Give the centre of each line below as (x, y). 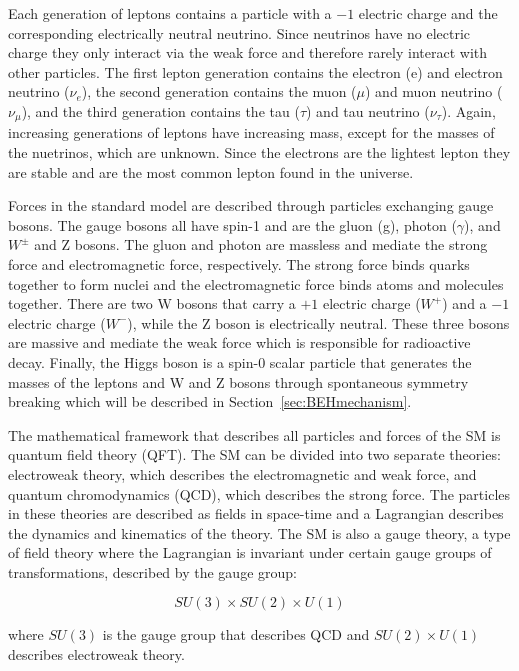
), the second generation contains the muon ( (219, 91)
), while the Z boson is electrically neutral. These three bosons (318, 322)
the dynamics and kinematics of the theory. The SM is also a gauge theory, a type (259, 532)
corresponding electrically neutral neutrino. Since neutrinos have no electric (239, 32)
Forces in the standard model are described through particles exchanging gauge (251, 205)
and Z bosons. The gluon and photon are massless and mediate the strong (261, 244)
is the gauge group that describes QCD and (236, 634)
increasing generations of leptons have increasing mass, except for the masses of (251, 132)
